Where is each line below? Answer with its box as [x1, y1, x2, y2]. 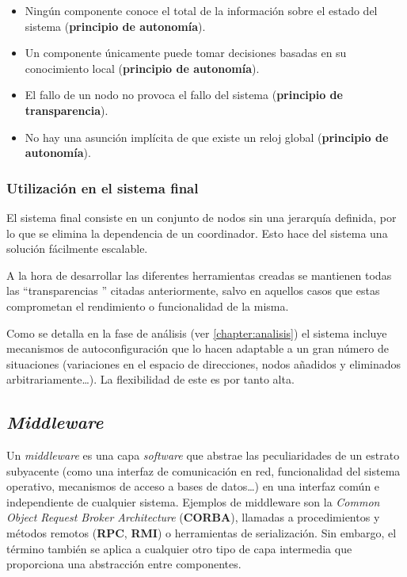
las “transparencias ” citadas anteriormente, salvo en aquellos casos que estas [6, 282, 380, 299]
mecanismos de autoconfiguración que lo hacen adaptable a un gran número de [6, 340, 389, 357]
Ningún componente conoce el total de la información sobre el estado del [25, 2, 378, 18]
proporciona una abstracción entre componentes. [6, 556, 242, 572]
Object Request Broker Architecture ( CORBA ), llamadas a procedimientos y [6, 509, 380, 525]
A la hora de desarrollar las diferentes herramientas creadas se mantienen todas [6, 266, 392, 283]
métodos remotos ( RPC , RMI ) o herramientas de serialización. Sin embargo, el [6, 525, 397, 541]
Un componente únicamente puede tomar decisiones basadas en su [25, 44, 347, 61]
